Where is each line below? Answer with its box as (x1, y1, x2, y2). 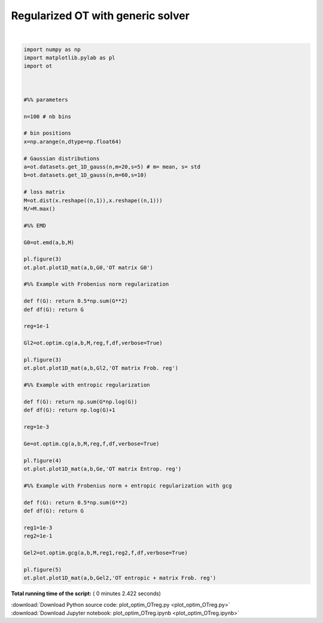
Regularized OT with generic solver (11, 9, 190, 22)
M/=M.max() (23, 205, 56, 212)
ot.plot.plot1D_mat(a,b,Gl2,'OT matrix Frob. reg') (23, 365, 179, 372)
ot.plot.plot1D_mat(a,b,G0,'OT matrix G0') (23, 264, 154, 271)
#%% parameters (23, 96, 68, 103)
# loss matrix (23, 189, 65, 195)
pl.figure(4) (23, 457, 62, 464)
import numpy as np (23, 46, 81, 53)
